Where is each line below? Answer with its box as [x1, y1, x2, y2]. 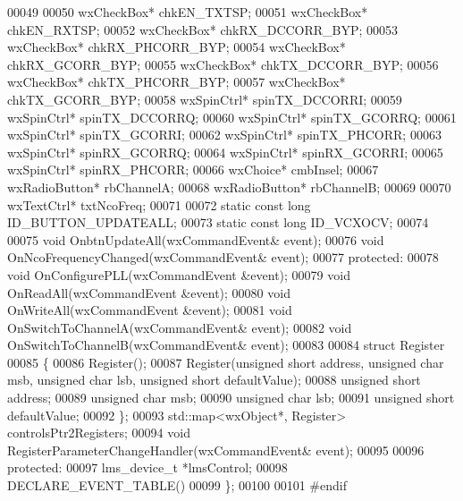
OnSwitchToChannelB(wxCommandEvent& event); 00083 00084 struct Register [7, 335, 445, 354]
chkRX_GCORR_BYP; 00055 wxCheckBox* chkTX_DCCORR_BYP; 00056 [7, 55, 439, 73]
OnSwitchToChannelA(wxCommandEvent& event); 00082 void [7, 318, 352, 336]
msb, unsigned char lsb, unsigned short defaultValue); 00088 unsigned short [7, 370, 421, 389]
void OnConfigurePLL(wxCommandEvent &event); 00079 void [7, 265, 350, 284]
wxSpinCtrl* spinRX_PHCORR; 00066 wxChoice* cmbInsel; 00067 [7, 160, 379, 179]
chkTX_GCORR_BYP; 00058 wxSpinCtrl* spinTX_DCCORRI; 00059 [7, 89, 402, 108]
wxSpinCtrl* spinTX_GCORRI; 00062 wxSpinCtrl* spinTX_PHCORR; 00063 [7, 125, 442, 144]
